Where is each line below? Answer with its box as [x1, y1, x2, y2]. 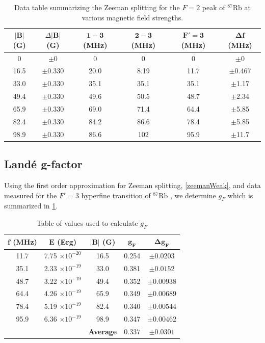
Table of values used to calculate [36, 217, 138, 228]
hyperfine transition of [81, 190, 151, 200]
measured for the [4, 190, 57, 200]
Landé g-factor [4, 156, 83, 172]
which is [227, 190, 253, 200]
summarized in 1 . [4, 200, 58, 211]
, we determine [170, 190, 216, 200]
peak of [202, 2, 225, 12]
